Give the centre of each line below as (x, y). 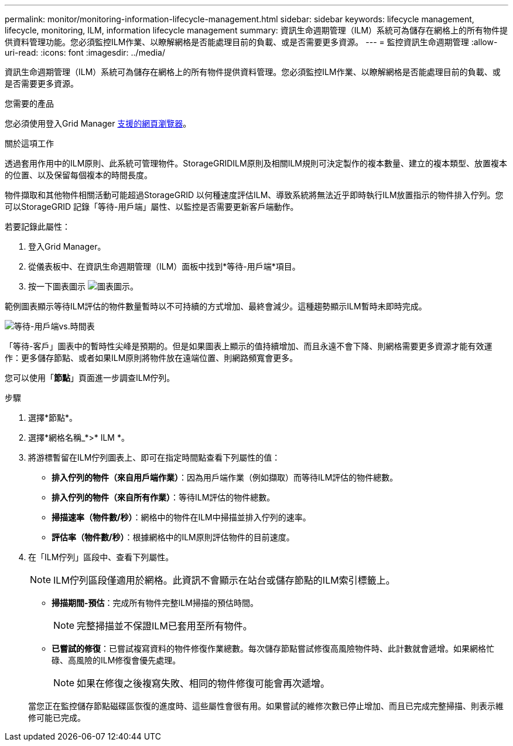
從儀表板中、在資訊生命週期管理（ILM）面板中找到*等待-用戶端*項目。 (164, 266)
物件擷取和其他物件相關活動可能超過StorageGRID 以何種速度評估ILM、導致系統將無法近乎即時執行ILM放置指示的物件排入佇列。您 (254, 195)
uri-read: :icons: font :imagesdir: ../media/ (85, 52)
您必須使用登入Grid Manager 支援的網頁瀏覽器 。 (98, 123)
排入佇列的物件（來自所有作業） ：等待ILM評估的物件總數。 (163, 497)
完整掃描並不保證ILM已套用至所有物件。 (165, 626)
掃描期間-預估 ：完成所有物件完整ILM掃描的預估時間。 (155, 603)
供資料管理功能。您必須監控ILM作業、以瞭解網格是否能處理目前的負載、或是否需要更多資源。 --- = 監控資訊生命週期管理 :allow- (251, 42)
